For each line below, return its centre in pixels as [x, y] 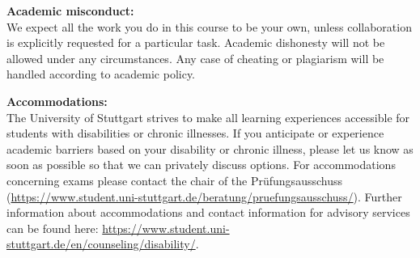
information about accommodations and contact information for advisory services [208, 212]
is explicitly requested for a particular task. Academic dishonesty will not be [196, 42]
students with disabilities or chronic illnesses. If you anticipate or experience [195, 133]
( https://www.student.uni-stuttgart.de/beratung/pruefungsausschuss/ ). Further [204, 196]
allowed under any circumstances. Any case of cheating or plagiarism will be [195, 58]
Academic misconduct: [70, 11]
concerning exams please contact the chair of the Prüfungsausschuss [174, 180]
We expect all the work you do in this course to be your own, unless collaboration [209, 26]
